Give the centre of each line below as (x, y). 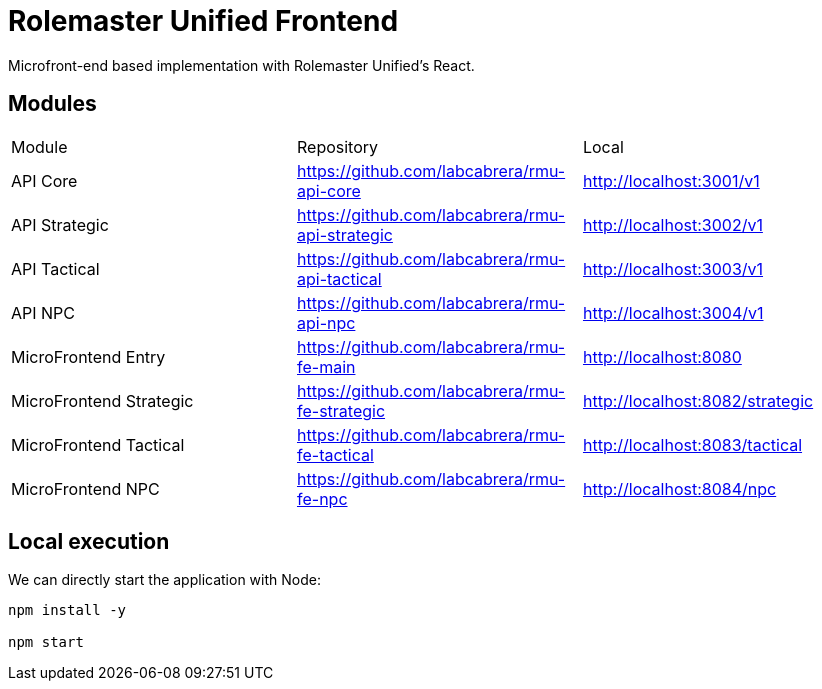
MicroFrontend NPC (85, 488)
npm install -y (67, 610)
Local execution (89, 542)
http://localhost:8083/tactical (692, 444)
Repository (337, 146)
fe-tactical (335, 454)
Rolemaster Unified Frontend (203, 21)
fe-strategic (341, 410)
